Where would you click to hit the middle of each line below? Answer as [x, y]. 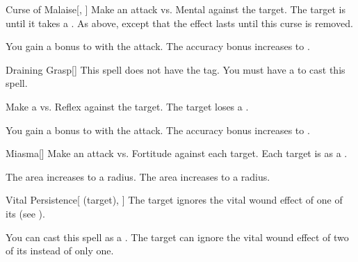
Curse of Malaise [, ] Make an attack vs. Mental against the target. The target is [176, 9]
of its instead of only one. [60, 251]
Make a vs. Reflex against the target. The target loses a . [127, 106]
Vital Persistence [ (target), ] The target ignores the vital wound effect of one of [174, 200]
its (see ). [25, 213]
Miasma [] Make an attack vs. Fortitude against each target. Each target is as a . [177, 153]
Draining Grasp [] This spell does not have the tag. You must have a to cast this [176, 69]
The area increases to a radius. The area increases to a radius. [138, 176]
